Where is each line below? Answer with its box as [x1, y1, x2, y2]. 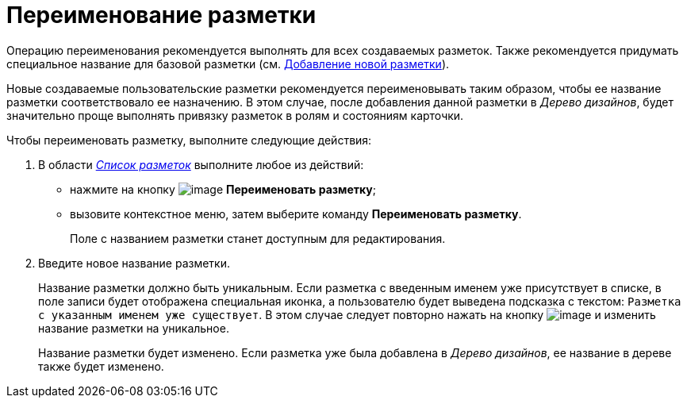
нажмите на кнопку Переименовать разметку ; [70, 182, 376, 196]
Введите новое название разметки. [38, 256, 230, 270]
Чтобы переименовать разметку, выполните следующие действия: [6, 133, 372, 147]
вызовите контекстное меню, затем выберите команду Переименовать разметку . [70, 206, 522, 221]
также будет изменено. [38, 359, 164, 373]
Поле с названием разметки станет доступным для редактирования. [70, 231, 446, 245]
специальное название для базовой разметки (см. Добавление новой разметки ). [6, 56, 450, 71]
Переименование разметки [6, 2, 317, 29]
